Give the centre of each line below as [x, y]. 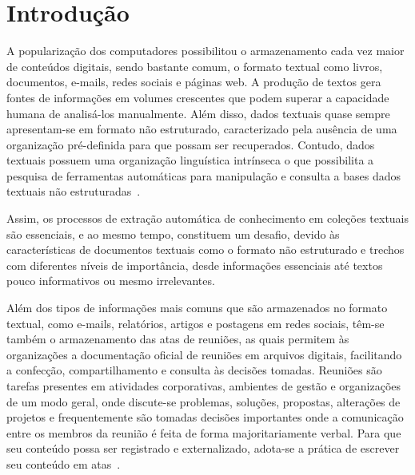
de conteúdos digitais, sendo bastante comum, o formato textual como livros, [195, 66]
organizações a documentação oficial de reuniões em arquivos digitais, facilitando [204, 354]
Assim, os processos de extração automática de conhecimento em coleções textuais [208, 218]
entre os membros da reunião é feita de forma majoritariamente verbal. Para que [204, 432]
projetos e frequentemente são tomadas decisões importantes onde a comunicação [205, 417]
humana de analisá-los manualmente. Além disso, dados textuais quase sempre [198, 113]
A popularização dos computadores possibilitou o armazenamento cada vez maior [206, 51]
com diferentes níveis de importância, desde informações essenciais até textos [195, 265]
